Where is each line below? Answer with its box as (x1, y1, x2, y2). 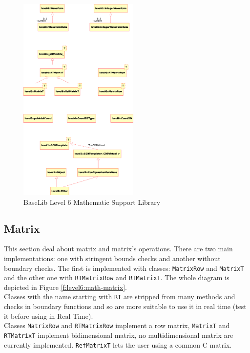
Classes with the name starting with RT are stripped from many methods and (4, 291, 235, 302)
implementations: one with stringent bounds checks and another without (4, 253, 221, 263)
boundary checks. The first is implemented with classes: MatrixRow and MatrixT (4, 263, 244, 273)
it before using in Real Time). (4, 310, 93, 321)
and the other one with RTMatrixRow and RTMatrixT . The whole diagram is (4, 272, 229, 283)
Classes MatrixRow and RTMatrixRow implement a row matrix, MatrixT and (4, 320, 230, 331)
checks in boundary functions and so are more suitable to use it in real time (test (4, 301, 247, 311)
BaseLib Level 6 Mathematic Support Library (23, 197, 161, 207)
